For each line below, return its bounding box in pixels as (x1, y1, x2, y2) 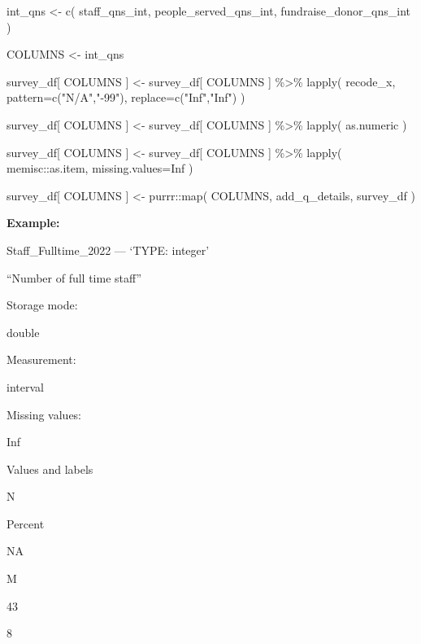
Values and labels (7, 460, 93, 477)
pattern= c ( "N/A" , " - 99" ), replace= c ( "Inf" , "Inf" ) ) (7, 89, 245, 106)
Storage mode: (7, 296, 78, 313)
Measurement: (7, 351, 76, 368)
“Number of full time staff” (7, 269, 142, 286)
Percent (7, 515, 45, 532)
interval (7, 378, 44, 395)
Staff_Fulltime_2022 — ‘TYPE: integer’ (7, 241, 210, 258)
